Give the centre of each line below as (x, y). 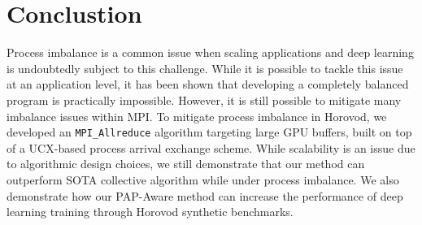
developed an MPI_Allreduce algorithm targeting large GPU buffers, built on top (209, 132)
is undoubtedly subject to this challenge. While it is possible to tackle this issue (205, 68)
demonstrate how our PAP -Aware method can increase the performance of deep (205, 195)
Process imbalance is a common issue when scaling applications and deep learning (210, 52)
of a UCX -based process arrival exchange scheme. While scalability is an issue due (211, 147)
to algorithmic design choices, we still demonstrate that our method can (186, 164)
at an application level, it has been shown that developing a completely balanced (208, 84)
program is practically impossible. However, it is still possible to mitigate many (204, 100)
